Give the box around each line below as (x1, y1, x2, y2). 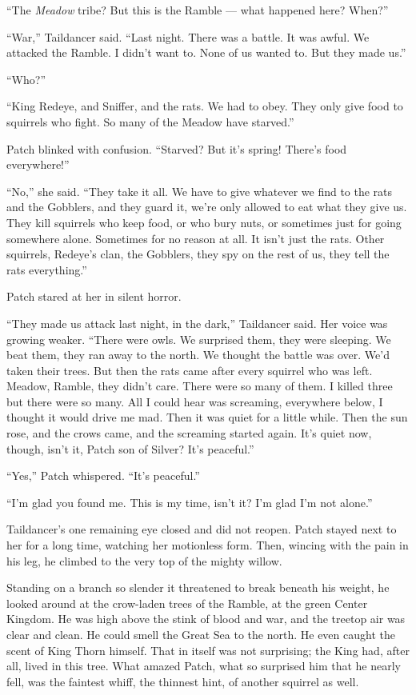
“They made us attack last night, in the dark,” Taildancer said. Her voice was (6, 314, 388, 331)
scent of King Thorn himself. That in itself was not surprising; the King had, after (6, 641, 410, 658)
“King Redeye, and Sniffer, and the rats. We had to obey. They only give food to (6, 98, 403, 114)
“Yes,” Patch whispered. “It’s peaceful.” (6, 467, 200, 484)
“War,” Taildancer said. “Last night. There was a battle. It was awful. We (6, 28, 370, 45)
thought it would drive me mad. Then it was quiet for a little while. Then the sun (6, 409, 408, 425)
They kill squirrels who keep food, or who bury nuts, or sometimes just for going (6, 214, 402, 230)
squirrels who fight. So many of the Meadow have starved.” (6, 113, 294, 130)
